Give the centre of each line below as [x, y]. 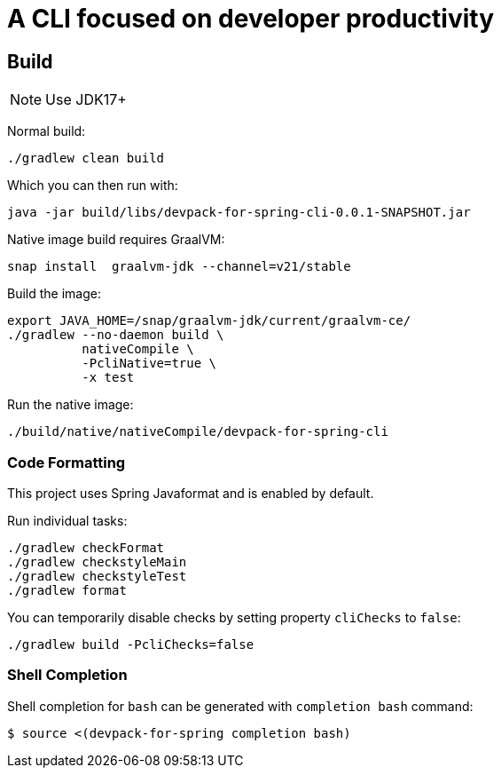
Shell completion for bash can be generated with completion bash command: [240, 706]
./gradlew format [67, 590]
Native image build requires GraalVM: [116, 240]
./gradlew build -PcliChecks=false [131, 644]
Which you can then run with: [93, 186]
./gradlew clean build [86, 158]
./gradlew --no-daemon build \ [116, 335]
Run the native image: [70, 405]
